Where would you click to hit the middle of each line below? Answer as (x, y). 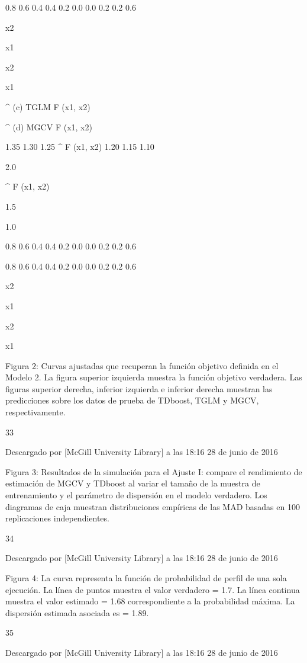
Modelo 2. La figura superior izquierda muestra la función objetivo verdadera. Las (154, 377)
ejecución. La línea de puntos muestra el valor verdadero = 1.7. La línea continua (153, 589)
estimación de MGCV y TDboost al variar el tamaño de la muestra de (133, 483)
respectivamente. (35, 412)
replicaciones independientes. (57, 518)
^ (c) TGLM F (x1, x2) (48, 106)
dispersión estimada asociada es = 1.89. (77, 612)
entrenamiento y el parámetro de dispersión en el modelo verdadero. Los (136, 495)
